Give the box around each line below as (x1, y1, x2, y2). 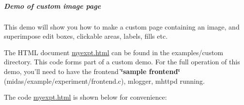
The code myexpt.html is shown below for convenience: (4, 92, 167, 102)
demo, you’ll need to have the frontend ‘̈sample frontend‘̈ (4, 66, 180, 76)
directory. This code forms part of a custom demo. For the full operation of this (4, 57, 240, 67)
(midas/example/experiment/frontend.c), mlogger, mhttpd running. (4, 75, 205, 86)
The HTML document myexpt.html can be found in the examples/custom (4, 47, 224, 57)
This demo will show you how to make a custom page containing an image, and (4, 21, 240, 31)
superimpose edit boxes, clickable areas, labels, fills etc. (4, 31, 168, 41)
